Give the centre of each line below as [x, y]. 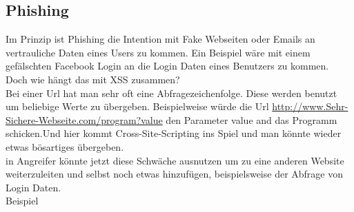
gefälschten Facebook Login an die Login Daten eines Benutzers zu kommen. [167, 66]
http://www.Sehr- [310, 106]
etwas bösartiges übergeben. [65, 146]
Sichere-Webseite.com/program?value [84, 119]
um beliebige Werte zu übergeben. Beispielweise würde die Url [137, 106]
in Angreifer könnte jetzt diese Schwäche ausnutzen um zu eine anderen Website [175, 160]
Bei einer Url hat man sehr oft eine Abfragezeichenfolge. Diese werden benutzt [171, 93]
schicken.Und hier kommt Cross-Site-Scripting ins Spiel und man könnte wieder [174, 133]
